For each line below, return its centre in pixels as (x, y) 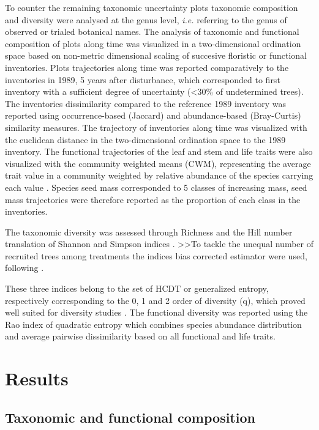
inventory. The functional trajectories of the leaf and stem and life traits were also (159, 151)
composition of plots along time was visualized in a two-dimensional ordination (153, 43)
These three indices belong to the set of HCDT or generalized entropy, (137, 288)
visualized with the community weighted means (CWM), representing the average (158, 163)
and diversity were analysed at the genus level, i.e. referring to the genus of (146, 19)
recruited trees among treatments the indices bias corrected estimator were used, (156, 255)
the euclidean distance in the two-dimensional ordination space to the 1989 (145, 139)
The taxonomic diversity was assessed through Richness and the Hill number (149, 232)
